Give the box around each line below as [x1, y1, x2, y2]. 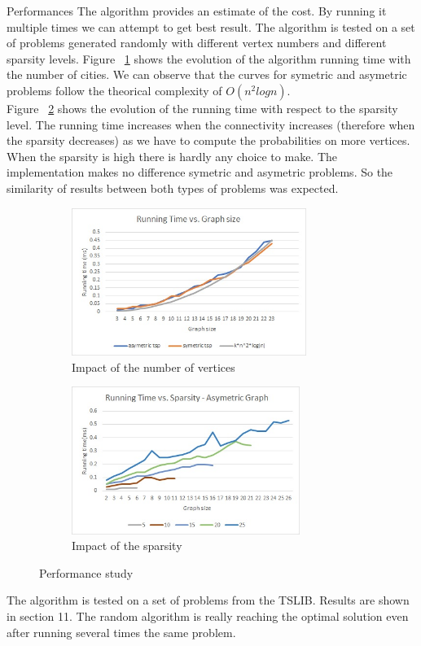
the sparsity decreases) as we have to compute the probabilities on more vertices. [7, 132, 410, 149]
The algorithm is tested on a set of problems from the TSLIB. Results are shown [7, 591, 410, 609]
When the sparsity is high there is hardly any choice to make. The [7, 147, 338, 164]
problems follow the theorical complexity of [7, 81, 222, 98]
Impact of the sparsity [72, 537, 182, 554]
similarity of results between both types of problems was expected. [7, 179, 339, 196]
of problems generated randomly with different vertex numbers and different [7, 34, 387, 51]
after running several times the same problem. [7, 623, 236, 640]
